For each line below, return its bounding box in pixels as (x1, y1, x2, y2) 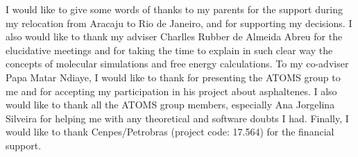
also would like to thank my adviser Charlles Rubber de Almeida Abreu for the (6, 29, 343, 44)
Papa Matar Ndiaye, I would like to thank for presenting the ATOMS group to (6, 69, 341, 84)
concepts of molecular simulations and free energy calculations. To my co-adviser (6, 56, 349, 71)
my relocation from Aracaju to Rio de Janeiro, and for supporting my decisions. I (6, 15, 352, 30)
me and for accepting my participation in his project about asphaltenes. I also (6, 83, 337, 98)
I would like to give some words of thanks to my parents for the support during (6, 2, 343, 16)
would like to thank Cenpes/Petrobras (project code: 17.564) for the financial (6, 124, 334, 139)
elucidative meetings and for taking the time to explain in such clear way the (6, 42, 333, 57)
